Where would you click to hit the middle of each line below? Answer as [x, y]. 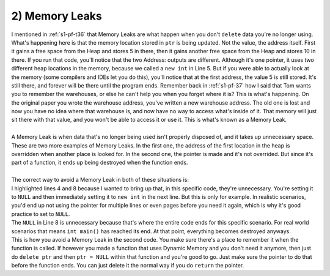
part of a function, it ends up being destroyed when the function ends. [100, 163]
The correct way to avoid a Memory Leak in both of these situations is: [100, 180]
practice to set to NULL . [41, 214]
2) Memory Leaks [57, 16]
